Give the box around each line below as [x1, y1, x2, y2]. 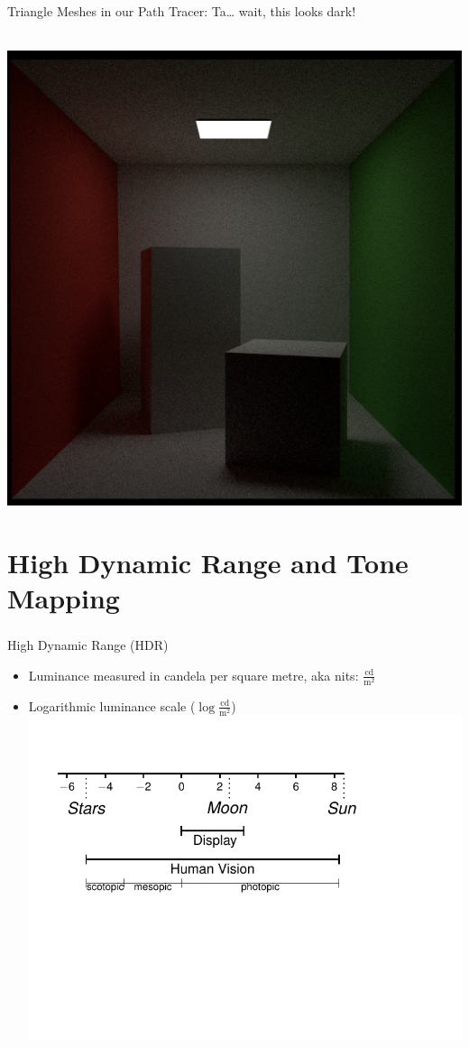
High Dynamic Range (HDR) [7, 635, 169, 654]
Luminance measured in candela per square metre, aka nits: [28, 665, 359, 684]
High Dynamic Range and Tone [7, 543, 409, 580]
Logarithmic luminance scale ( [28, 696, 196, 715]
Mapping [7, 580, 120, 617]
